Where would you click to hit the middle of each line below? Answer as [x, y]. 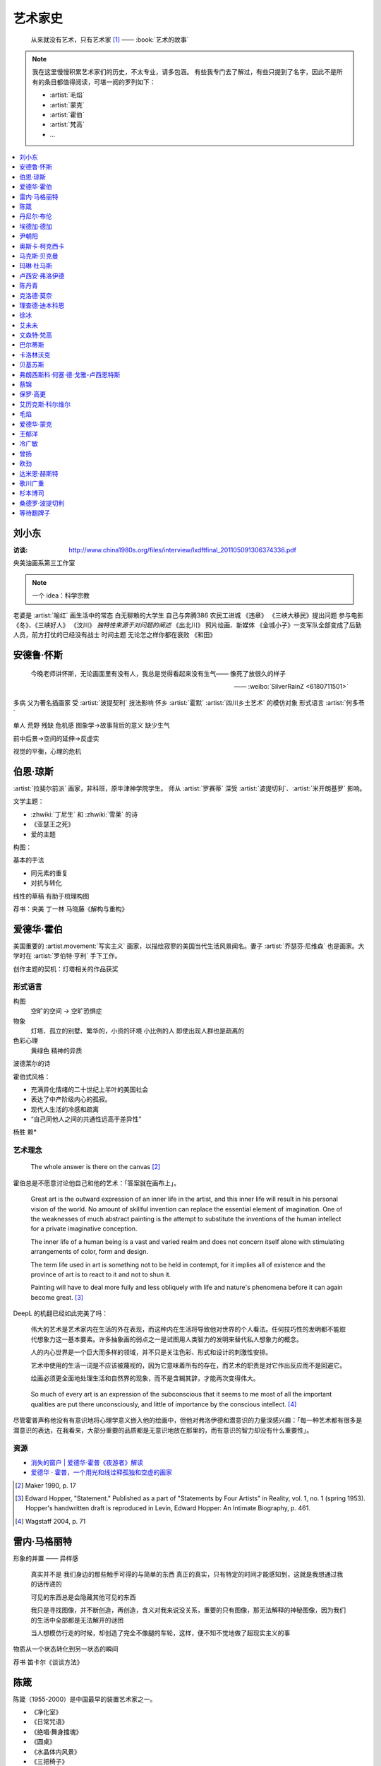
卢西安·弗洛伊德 [42, 275]
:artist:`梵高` [67, 124]
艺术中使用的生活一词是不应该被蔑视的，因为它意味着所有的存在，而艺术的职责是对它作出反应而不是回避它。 [188, 1365]
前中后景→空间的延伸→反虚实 [56, 738]
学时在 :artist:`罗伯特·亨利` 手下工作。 [67, 956]
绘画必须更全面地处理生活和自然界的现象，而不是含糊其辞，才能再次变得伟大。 [145, 1378]
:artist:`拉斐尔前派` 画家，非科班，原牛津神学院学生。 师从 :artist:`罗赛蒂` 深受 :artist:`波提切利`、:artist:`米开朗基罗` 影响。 [189, 788]
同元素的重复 [49, 873]
